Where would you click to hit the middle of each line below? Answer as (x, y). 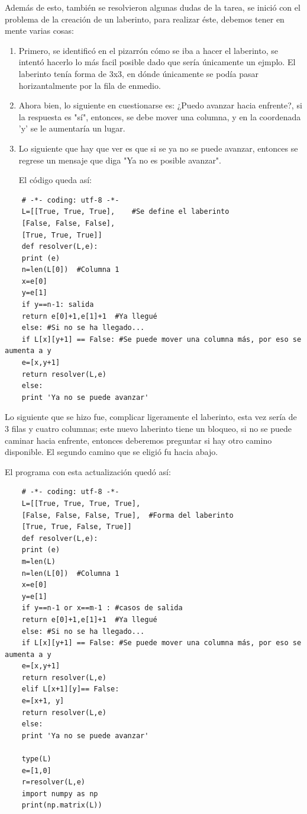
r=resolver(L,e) (54, 782)
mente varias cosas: (39, 31)
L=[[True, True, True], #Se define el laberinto (125, 212)
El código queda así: (55, 180)
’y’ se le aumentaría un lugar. (72, 128)
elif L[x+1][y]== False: (70, 689)
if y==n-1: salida (58, 305)
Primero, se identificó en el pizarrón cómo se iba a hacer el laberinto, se (148, 50)
